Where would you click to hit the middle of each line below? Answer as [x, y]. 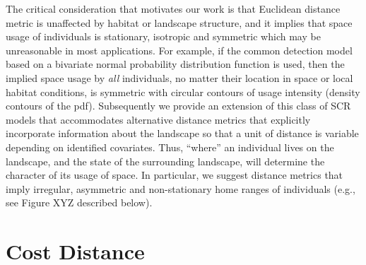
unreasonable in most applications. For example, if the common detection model [179, 50]
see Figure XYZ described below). [79, 202]
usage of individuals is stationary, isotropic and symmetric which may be [163, 36]
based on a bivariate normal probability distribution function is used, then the [175, 64]
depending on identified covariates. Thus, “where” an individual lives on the [170, 147]
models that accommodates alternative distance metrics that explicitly [158, 119]
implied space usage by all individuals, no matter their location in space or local [179, 77]
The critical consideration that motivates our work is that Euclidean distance [173, 8]
